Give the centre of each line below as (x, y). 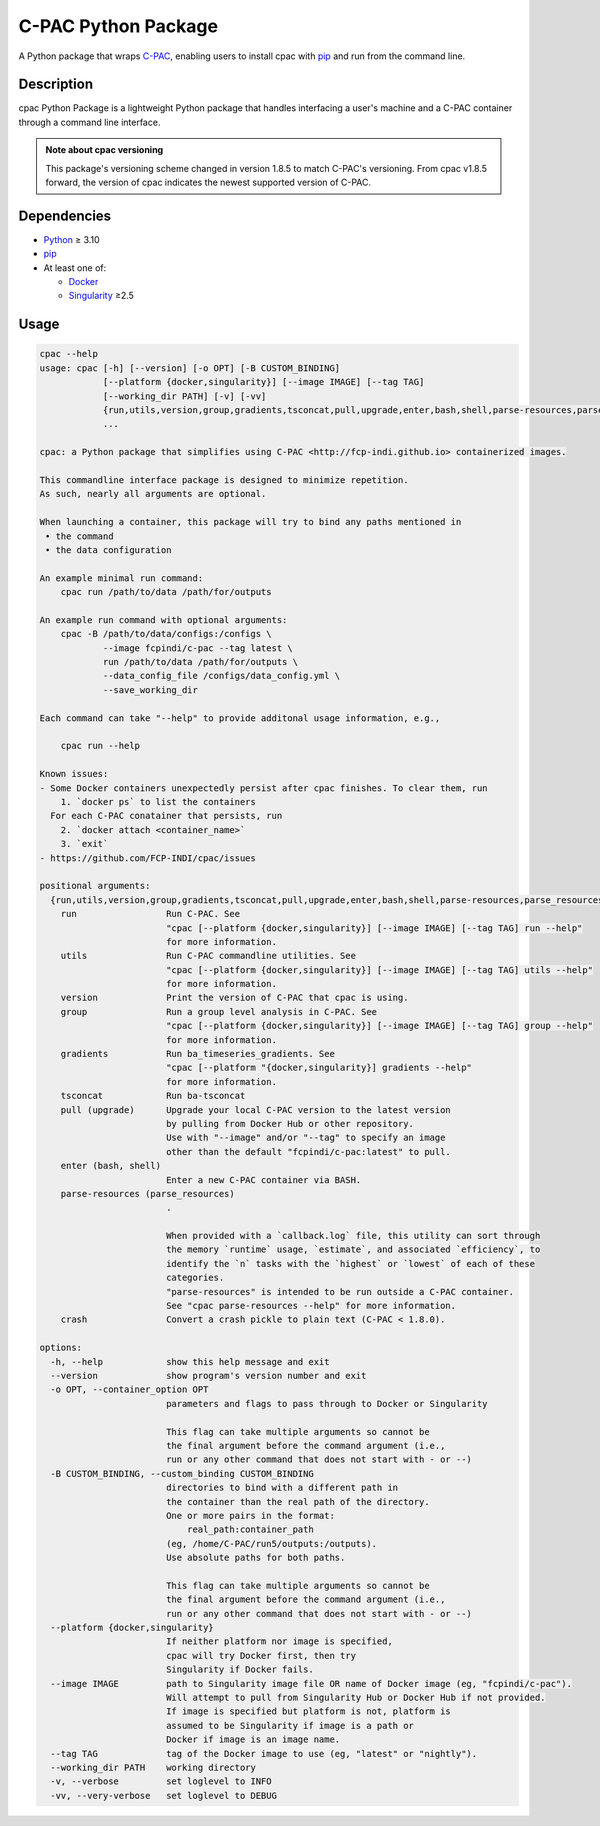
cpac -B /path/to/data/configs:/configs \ (166, 634)
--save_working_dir (150, 689)
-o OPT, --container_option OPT (129, 1389)
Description (56, 84)
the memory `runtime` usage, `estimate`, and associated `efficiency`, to (353, 1249)
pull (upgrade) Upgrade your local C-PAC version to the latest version (256, 1109)
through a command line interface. (89, 122)
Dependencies (65, 215)
